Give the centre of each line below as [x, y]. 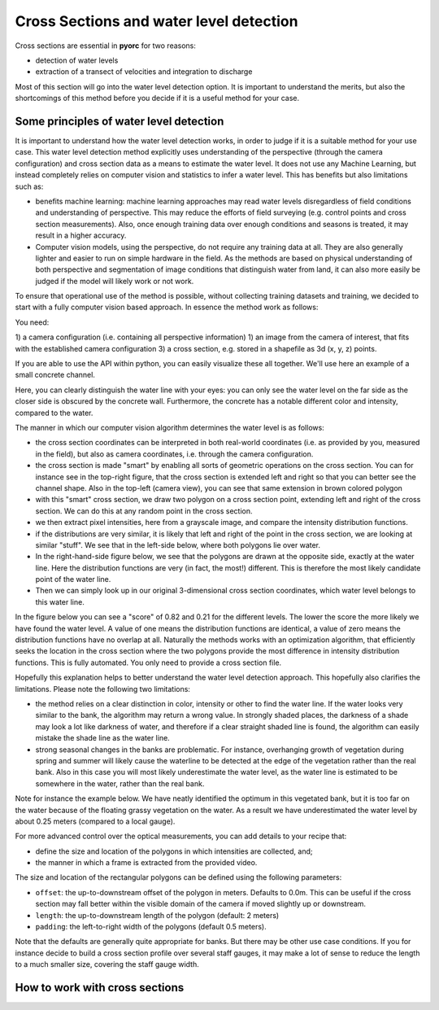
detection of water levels [77, 60]
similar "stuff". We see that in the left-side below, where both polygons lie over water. [178, 544]
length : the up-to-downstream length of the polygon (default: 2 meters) [157, 915]
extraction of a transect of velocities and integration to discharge [144, 72]
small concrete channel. [55, 375]
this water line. [60, 601]
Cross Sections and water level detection [156, 21]
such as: [29, 186]
